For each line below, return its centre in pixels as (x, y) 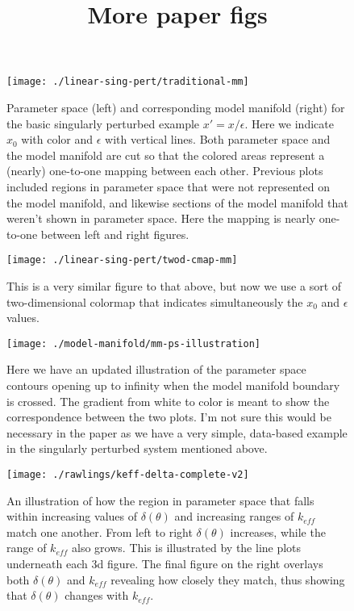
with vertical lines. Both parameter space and (218, 139)
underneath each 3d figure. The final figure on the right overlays (165, 564)
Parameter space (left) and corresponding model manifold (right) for (176, 108)
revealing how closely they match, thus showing (228, 579)
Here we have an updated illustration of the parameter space (156, 369)
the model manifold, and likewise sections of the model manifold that (177, 202)
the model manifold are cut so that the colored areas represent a (166, 155)
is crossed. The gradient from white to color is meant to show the (168, 401)
